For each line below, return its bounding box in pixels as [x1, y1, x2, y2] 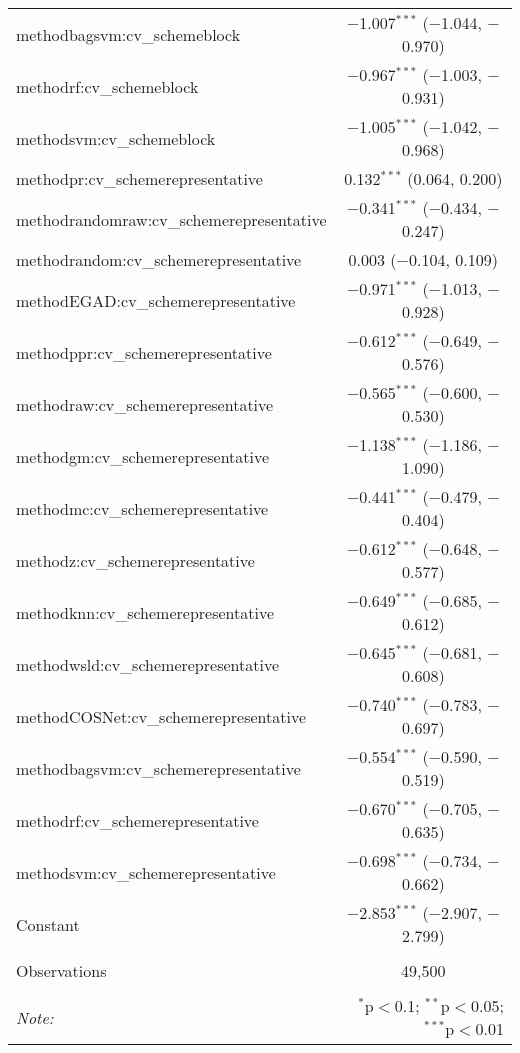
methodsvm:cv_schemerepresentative [16, 860, 276, 884]
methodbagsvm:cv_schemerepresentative [16, 756, 301, 780]
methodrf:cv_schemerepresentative [16, 808, 259, 832]
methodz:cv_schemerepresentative [16, 548, 255, 572]
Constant [16, 912, 80, 936]
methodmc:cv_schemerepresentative [16, 496, 269, 520]
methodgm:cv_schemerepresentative [16, 444, 270, 468]
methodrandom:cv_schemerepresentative [16, 248, 302, 271]
